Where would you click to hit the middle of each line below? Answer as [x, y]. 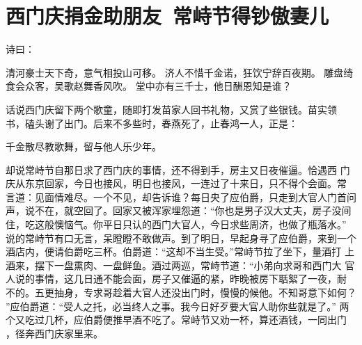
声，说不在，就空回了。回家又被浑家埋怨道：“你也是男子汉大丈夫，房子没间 [179, 210]
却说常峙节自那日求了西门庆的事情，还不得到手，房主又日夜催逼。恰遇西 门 [178, 169]
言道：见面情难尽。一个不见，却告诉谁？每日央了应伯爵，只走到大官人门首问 [181, 196]
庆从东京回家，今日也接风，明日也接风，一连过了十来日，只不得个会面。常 [176, 183]
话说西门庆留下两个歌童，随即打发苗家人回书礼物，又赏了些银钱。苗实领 [171, 109]
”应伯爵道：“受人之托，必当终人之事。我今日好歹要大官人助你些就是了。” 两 [178, 306]
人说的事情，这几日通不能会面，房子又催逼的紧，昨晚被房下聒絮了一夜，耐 [176, 279]
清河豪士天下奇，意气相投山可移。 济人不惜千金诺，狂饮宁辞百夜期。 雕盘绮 [180, 72]
